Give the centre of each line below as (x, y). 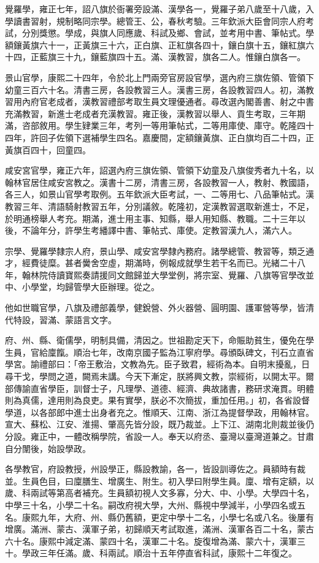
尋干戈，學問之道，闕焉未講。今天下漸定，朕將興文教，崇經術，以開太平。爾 (159, 376)
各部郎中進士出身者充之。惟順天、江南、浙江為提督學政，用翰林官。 (176, 412)
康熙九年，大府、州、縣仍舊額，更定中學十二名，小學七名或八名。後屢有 (168, 517)
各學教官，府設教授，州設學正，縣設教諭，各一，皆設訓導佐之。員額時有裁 (155, 469)
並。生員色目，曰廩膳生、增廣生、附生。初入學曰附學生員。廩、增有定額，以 (159, 481)
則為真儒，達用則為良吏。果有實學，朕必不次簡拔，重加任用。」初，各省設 (153, 400)
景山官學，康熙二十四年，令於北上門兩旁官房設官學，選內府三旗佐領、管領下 (159, 77)
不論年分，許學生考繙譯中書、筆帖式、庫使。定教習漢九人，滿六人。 (159, 230)
